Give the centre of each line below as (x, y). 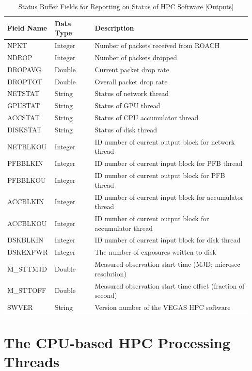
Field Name (27, 28)
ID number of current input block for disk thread (168, 240)
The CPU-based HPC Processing (117, 343)
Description (114, 28)
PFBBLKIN (25, 163)
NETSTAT (24, 93)
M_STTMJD (27, 268)
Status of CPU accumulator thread (147, 118)
